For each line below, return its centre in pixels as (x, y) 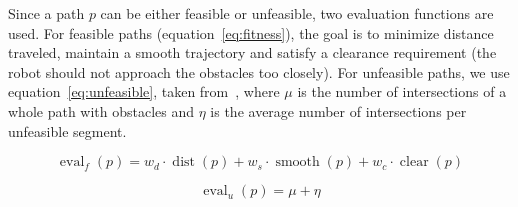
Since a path (46, 13)
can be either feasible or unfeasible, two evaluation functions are (297, 13)
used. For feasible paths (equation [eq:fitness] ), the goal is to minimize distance (251, 32)
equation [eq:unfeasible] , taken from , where (144, 91)
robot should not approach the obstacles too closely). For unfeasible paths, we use (259, 71)
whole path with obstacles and (101, 110)
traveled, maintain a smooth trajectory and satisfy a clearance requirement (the (252, 52)
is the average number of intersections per (338, 110)
